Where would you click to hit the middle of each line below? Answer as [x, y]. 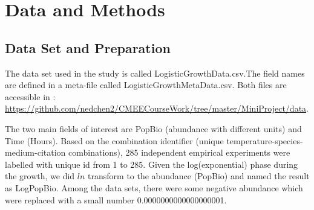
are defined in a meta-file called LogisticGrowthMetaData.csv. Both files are [146, 85]
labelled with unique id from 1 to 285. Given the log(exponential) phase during [152, 164]
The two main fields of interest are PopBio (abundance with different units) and [153, 128]
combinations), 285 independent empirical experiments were [179, 152]
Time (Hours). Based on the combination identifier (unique [114, 140]
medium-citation [35, 152]
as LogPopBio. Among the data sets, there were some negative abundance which [154, 187]
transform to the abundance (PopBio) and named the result [199, 176]
